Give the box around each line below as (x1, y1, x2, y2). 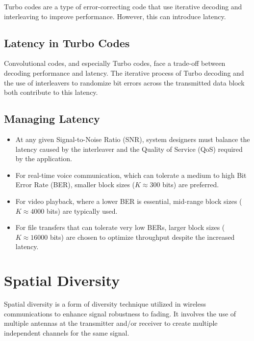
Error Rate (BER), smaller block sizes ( (15, 179, 135, 190)
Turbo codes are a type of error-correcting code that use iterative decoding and (4, 1, 242, 11)
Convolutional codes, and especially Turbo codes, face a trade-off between (4, 58, 226, 68)
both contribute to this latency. (4, 87, 98, 97)
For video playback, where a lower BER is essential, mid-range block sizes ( (15, 196, 242, 206)
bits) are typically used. (46, 205, 118, 216)
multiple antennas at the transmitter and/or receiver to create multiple (4, 318, 218, 328)
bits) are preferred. (162, 179, 219, 190)
